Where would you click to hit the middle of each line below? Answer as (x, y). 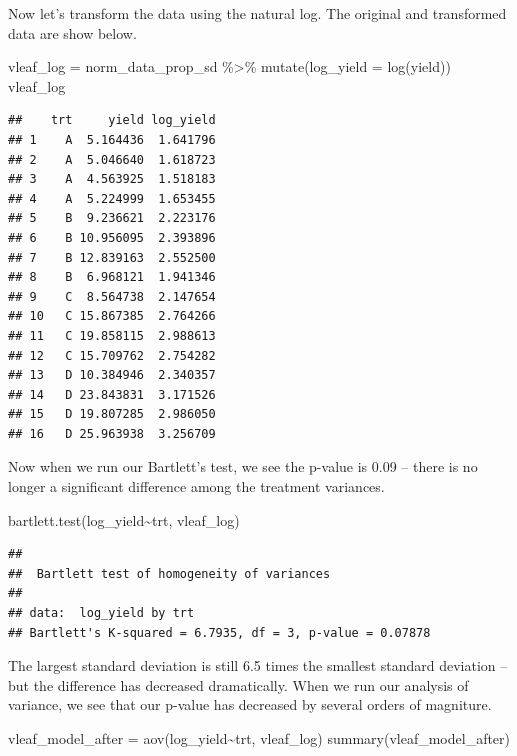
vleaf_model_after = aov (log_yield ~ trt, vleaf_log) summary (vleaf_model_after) (259, 738)
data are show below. (72, 32)
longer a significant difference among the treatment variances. (196, 486)
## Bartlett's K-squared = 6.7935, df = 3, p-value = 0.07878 (219, 632)
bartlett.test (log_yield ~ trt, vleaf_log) (124, 519)
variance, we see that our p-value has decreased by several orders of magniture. (250, 704)
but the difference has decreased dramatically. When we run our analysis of (238, 684)
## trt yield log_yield (112, 120)
